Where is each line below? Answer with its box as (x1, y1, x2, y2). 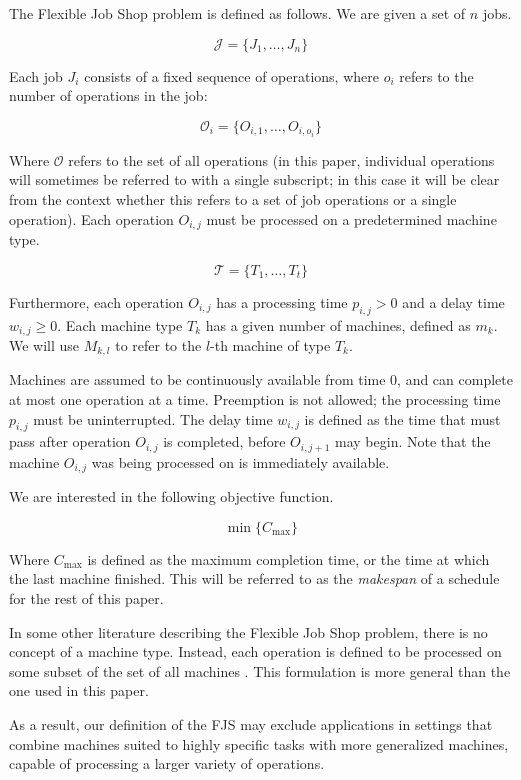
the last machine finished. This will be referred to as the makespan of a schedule (9, 568, 500, 589)
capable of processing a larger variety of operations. (9, 753, 325, 774)
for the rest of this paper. (9, 588, 164, 609)
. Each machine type (57, 314, 183, 335)
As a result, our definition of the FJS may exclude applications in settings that (9, 714, 493, 735)
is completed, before (163, 431, 286, 452)
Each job (9, 65, 63, 86)
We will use (9, 334, 80, 355)
